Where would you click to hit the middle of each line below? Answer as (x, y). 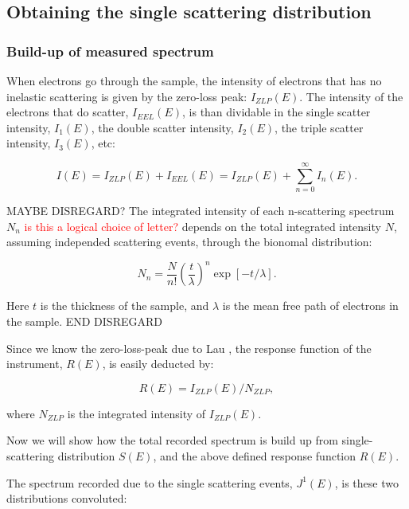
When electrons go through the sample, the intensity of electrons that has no (194, 80)
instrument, (35, 364)
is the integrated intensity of (136, 413)
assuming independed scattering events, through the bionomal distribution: (189, 242)
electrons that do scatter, (68, 112)
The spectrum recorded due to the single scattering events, (150, 482)
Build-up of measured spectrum (110, 51)
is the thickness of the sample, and (125, 305)
